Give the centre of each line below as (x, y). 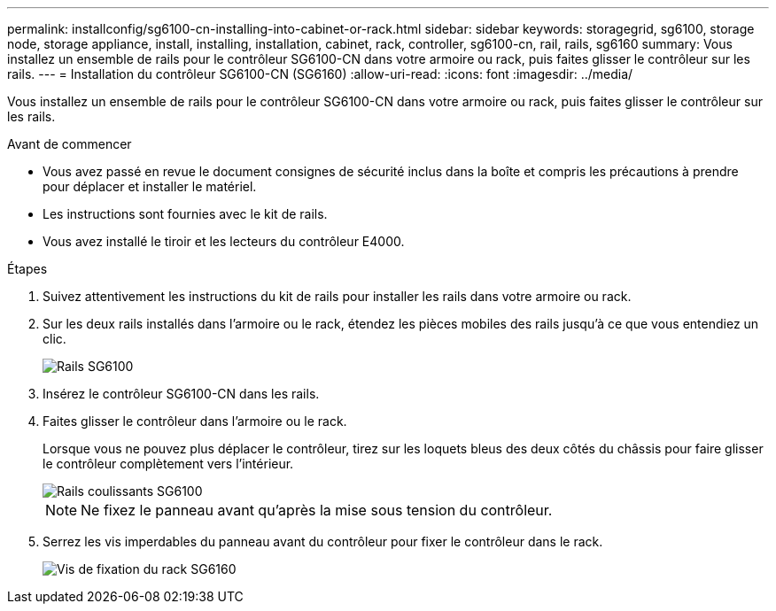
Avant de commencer (70, 144)
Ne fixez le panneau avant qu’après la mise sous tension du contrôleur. (317, 510)
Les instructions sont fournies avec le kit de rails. (185, 214)
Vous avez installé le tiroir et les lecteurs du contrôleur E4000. (224, 241)
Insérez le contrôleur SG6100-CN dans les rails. (181, 394)
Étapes (27, 269)
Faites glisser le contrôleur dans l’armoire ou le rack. (195, 421)
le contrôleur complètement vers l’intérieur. (168, 464)
